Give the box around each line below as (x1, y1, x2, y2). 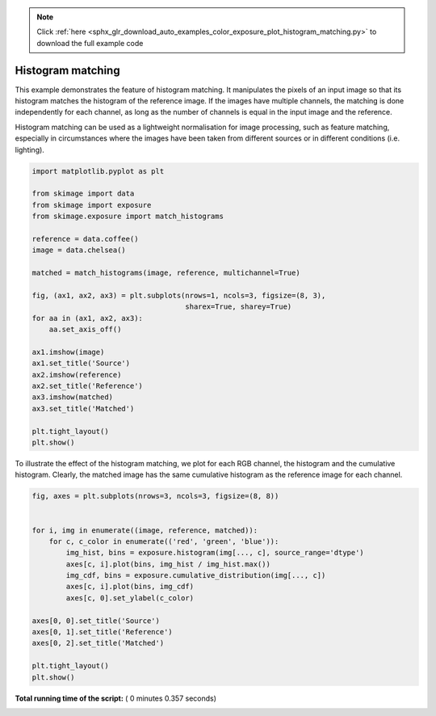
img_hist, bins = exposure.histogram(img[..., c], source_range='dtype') (65, 548, 365, 558)
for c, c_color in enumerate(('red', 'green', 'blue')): (48, 537, 279, 545)
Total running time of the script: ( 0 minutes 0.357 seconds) (15, 693, 217, 703)
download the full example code (36, 38, 144, 48)
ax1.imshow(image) (31, 347, 105, 356)
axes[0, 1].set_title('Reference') (31, 627, 173, 637)
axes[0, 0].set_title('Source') (31, 616, 161, 625)
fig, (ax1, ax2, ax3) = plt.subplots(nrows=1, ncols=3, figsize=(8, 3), (31, 291, 326, 300)
